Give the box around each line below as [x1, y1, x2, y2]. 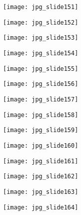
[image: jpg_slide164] [3, 203, 78, 211]
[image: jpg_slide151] [3, 4, 78, 11]
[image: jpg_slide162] [3, 173, 78, 180]
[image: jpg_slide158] [3, 111, 78, 119]
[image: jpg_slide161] [3, 157, 78, 165]
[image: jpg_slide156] [3, 80, 78, 88]
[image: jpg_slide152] [3, 19, 78, 26]
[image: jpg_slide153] [3, 34, 78, 42]
